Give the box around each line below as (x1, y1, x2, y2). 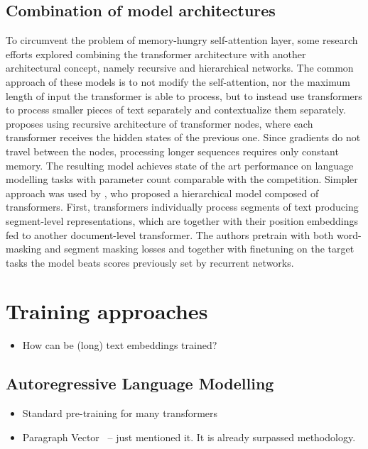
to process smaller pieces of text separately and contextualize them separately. (6, 102, 346, 117)
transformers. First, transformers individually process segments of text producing (6, 199, 359, 214)
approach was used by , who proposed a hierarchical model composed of (6, 185, 319, 200)
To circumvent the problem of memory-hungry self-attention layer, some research (6, 33, 358, 48)
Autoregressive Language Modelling (6, 372, 274, 394)
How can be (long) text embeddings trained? (22, 338, 217, 353)
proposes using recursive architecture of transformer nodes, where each (6, 116, 313, 131)
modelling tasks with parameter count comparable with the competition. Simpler (6, 172, 358, 187)
